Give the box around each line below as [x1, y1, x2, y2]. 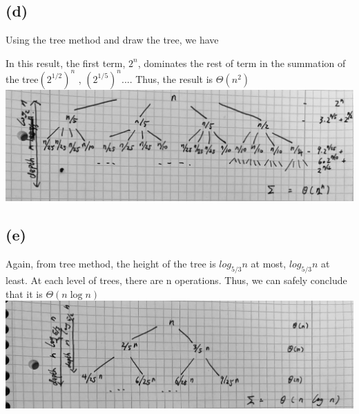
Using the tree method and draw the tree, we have [6, 32, 219, 47]
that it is [6, 286, 43, 301]
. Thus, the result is [129, 71, 213, 86]
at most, [251, 256, 287, 271]
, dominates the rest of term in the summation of [137, 55, 346, 70]
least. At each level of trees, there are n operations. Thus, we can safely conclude [6, 272, 347, 287]
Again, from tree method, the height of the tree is [6, 256, 216, 271]
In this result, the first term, [6, 55, 126, 70]
